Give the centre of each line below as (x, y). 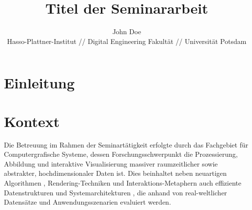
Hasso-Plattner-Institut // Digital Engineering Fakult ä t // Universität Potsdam (127, 41)
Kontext (32, 121)
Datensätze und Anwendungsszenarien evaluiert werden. (87, 202)
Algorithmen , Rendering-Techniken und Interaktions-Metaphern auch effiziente (123, 183)
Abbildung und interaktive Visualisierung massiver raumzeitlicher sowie (111, 163)
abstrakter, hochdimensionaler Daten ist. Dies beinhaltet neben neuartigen (116, 173)
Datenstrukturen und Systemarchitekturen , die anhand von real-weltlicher (116, 192)
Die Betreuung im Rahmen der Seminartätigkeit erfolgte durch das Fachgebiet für (126, 144)
